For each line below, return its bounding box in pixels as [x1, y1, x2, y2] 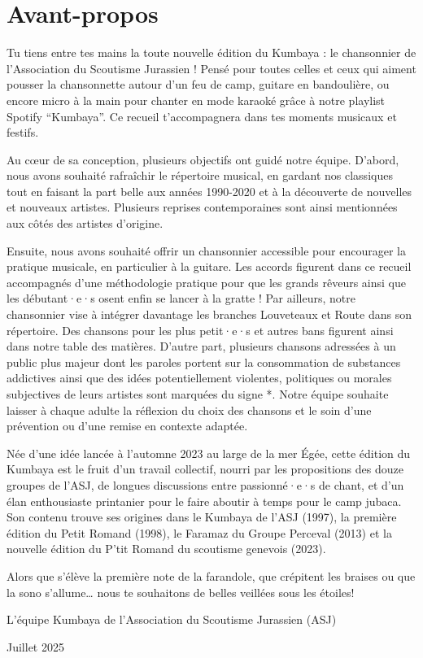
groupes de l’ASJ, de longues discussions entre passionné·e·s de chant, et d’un [7, 476, 404, 493]
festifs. [7, 124, 39, 141]
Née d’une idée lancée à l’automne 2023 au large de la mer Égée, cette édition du [7, 444, 411, 461]
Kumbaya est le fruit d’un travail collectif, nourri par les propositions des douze [7, 460, 403, 477]
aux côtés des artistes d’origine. [7, 215, 164, 232]
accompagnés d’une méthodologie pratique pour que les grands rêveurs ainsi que [7, 273, 406, 290]
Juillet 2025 [7, 638, 64, 655]
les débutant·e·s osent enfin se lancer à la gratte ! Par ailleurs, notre [7, 290, 355, 307]
